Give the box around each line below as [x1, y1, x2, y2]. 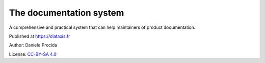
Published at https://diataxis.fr [9, 33, 71, 39]
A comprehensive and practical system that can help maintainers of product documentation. [9, 24, 196, 30]
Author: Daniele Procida [9, 42, 57, 48]
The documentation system [9, 7, 124, 18]
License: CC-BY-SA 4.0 [9, 51, 56, 57]
